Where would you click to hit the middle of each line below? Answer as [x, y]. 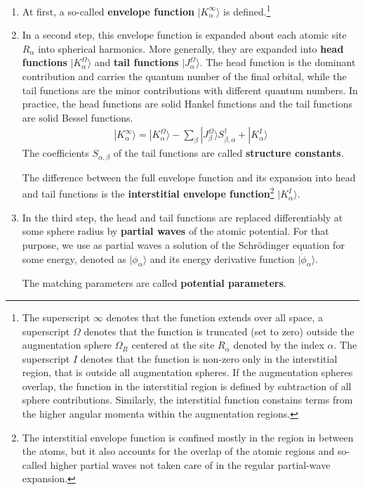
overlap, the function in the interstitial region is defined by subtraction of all [187, 386]
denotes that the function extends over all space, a [215, 317]
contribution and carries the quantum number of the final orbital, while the [184, 76]
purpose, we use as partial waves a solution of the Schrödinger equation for [183, 244]
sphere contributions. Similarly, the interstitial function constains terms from [187, 400]
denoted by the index [279, 345]
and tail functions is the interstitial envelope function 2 [148, 193]
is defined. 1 [247, 10]
